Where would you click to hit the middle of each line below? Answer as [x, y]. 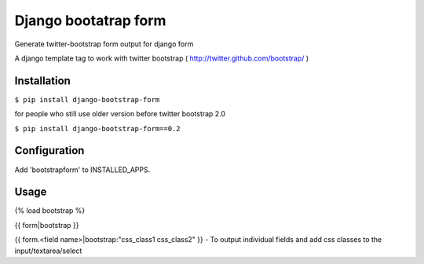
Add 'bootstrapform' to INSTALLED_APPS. [82, 170]
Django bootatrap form [90, 20]
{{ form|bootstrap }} [47, 225]
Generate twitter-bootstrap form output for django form [104, 44]
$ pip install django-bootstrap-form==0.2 [97, 128]
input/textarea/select [48, 251]
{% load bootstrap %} [50, 211]
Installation [42, 81]
